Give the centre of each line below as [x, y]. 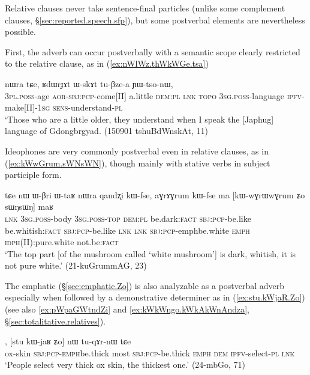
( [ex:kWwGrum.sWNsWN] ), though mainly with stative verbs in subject [138, 163]
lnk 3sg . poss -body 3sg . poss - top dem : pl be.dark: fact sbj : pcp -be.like [128, 218]
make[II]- [21, 107]
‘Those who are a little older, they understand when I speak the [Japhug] [139, 119]
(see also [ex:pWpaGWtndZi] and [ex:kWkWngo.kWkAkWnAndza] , [127, 309]
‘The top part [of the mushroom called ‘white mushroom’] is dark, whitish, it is [151, 253]
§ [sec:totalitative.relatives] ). [55, 321]
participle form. [33, 175]
